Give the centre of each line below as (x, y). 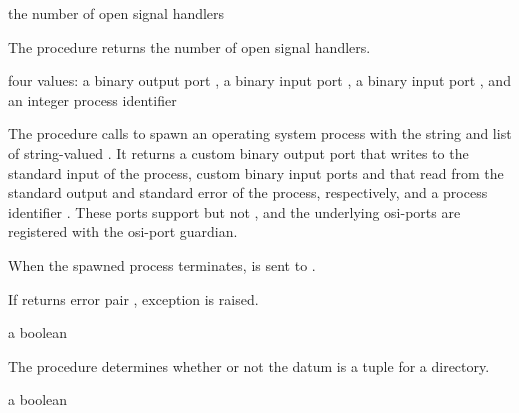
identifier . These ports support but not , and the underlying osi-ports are (234, 211)
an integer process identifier (92, 99)
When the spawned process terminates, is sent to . (162, 264)
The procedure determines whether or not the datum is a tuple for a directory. (249, 365)
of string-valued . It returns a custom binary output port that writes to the (238, 152)
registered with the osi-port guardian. (123, 231)
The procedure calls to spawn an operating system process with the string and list (260, 133)
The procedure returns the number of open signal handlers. (189, 46)
